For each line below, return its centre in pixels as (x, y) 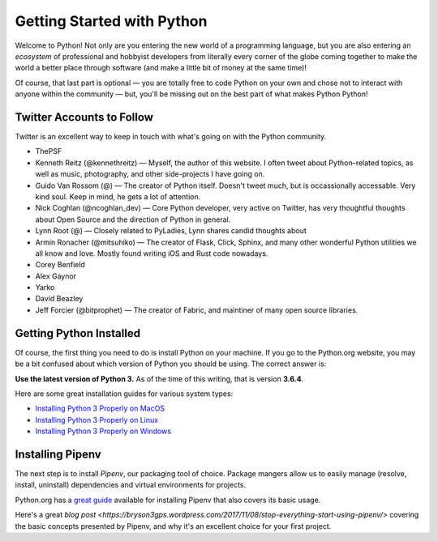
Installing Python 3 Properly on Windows (103, 431)
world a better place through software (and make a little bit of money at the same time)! (161, 68)
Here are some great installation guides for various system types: (124, 394)
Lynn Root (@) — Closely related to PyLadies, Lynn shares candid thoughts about (171, 231)
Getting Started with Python (111, 21)
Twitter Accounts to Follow (84, 117)
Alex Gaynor (56, 276)
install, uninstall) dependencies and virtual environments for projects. (131, 485)
